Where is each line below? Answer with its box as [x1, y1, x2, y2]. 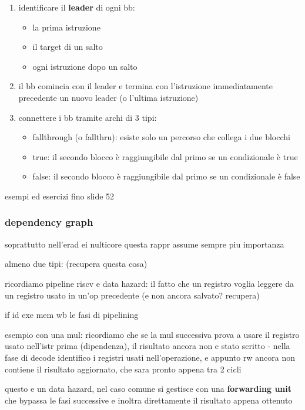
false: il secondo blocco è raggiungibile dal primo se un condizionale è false [32, 170, 300, 182]
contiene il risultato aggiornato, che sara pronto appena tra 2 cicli [5, 362, 242, 375]
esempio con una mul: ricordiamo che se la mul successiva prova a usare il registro [5, 328, 300, 340]
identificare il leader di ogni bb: [18, 1, 135, 13]
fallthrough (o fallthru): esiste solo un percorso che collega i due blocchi [32, 131, 290, 143]
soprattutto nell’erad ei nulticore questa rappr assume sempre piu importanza [5, 238, 284, 250]
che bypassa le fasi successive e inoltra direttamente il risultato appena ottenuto [5, 394, 293, 406]
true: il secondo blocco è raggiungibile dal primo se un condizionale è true [32, 150, 298, 162]
